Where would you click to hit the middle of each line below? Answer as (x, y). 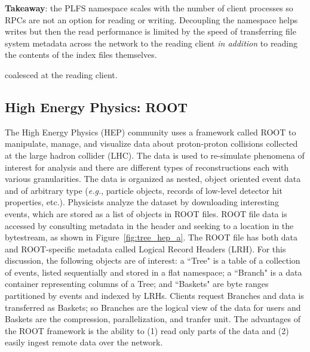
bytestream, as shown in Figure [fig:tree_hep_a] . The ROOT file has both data (151, 237)
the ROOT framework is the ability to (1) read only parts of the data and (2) (147, 330)
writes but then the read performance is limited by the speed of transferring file (151, 31)
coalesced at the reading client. (61, 74)
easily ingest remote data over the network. (84, 342)
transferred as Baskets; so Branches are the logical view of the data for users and (153, 307)
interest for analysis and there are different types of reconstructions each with (147, 167)
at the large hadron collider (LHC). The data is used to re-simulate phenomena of (155, 155)
